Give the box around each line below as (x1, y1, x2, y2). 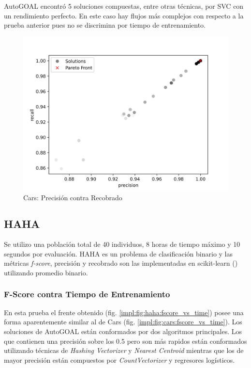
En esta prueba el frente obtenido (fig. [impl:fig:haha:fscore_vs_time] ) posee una (4, 307, 244, 317)
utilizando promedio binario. (4, 267, 88, 277)
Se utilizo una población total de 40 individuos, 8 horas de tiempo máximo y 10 (4, 239, 240, 249)
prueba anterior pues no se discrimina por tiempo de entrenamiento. (4, 20, 206, 30)
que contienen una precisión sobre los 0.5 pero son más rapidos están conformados (4, 336, 247, 346)
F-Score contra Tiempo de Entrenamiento (4, 288, 170, 300)
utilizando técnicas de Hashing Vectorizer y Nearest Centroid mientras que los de (4, 345, 244, 355)
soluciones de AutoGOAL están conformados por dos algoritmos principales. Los (4, 326, 242, 336)
